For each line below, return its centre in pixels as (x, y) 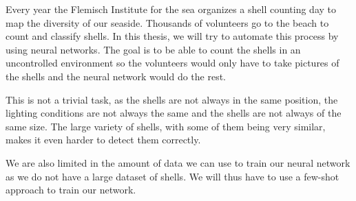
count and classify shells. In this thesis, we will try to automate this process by (172, 36)
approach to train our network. (71, 190)
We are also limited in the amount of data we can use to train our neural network (178, 162)
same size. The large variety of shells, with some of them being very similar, (166, 126)
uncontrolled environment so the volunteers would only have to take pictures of (172, 63)
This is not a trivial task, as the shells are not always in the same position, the (172, 99)
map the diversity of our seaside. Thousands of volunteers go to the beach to (167, 22)
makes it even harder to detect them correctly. (103, 140)
